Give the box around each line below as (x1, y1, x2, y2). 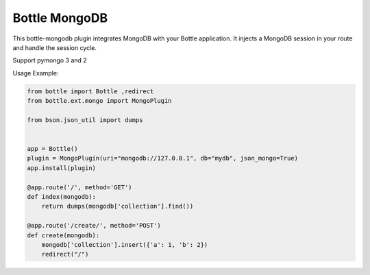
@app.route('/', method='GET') (27, 183, 133, 191)
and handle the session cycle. (12, 43, 97, 51)
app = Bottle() (27, 145, 78, 153)
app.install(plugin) (27, 164, 96, 171)
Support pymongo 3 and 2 (12, 56, 87, 64)
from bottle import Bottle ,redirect (27, 87, 154, 95)
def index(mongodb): (27, 193, 96, 200)
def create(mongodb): (27, 231, 100, 239)
